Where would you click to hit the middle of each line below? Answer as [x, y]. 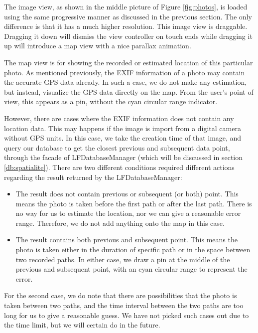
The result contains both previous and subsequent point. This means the [127, 240]
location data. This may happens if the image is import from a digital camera [123, 128]
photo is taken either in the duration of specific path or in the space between [133, 250]
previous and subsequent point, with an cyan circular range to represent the [131, 269]
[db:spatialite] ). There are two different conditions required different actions [119, 167]
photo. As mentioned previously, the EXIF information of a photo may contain [125, 72]
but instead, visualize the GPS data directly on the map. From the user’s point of [129, 91]
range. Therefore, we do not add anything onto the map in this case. [120, 223]
